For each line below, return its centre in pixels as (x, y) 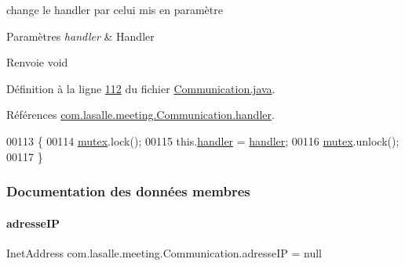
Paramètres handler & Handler (80, 36)
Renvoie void (37, 62)
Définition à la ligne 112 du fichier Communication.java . (141, 88)
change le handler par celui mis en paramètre (115, 9)
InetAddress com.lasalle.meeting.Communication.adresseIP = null (164, 252)
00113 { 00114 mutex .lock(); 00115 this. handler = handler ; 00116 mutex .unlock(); (203, 140)
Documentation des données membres (128, 191)
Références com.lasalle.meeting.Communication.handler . (140, 115)
